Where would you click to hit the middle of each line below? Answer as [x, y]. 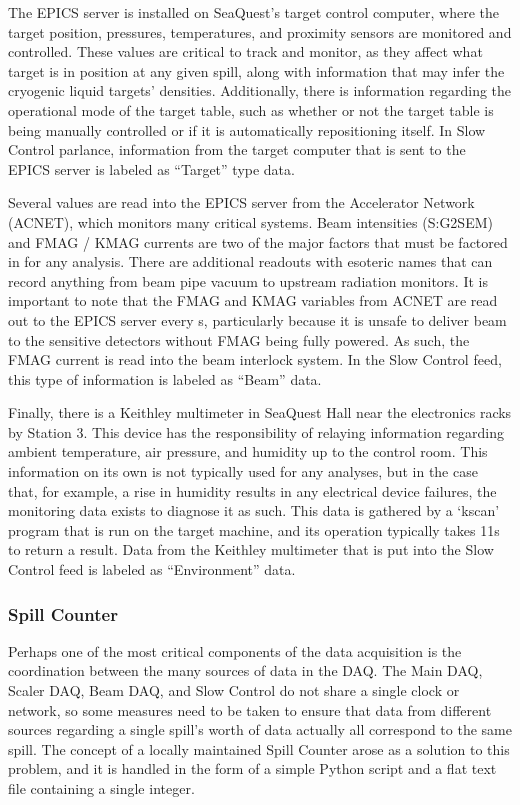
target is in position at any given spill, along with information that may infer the [256, 70]
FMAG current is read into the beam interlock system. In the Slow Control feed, [255, 359]
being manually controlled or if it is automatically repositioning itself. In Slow [247, 129]
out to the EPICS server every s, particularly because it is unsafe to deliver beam [257, 319]
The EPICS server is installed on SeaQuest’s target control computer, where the [253, 12]
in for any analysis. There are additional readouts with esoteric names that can [250, 261]
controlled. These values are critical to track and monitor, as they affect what [245, 51]
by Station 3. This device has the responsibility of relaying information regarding [256, 431]
